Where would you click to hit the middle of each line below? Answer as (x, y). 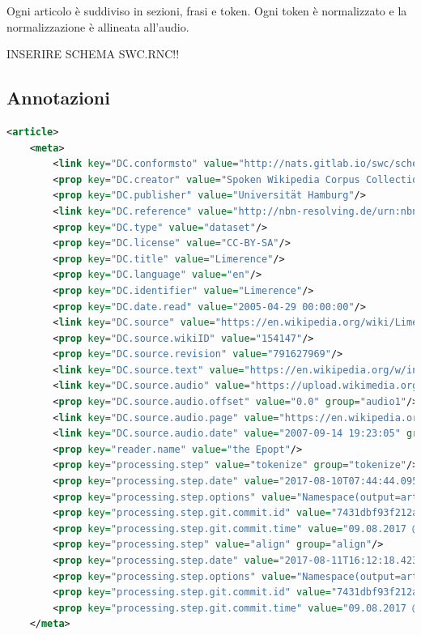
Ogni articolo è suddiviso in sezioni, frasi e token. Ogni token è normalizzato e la (207, 11)
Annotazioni (58, 98)
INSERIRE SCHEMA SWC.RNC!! (93, 54)
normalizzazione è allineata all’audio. (98, 26)
